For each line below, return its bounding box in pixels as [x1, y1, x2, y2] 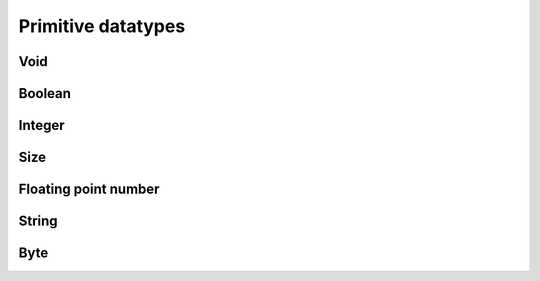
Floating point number [18, 181, 160, 198]
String [18, 213, 59, 230]
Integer [18, 117, 65, 134]
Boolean [18, 85, 72, 102]
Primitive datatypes [18, 15, 186, 37]
